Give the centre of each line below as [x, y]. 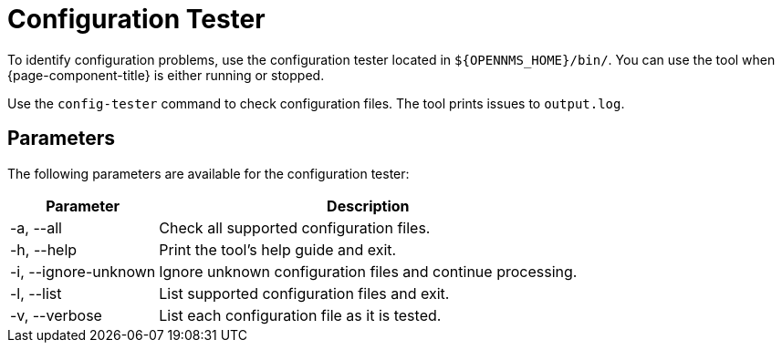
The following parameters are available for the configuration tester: [209, 173]
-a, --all [36, 227]
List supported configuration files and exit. [304, 293]
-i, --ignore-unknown [83, 271]
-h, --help [44, 249]
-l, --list [36, 293]
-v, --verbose [56, 315]
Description [368, 206]
